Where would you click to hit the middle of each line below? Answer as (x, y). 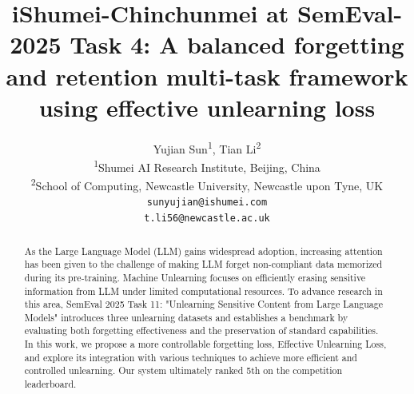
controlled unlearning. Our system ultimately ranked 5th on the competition (183, 370)
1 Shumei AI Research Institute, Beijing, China (207, 165)
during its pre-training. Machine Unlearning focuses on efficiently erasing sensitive (195, 277)
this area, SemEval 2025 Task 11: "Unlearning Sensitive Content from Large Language (203, 304)
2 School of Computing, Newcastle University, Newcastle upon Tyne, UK (207, 184)
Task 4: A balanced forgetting (237, 44)
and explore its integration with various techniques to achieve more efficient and (191, 357)
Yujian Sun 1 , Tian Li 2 (207, 147)
